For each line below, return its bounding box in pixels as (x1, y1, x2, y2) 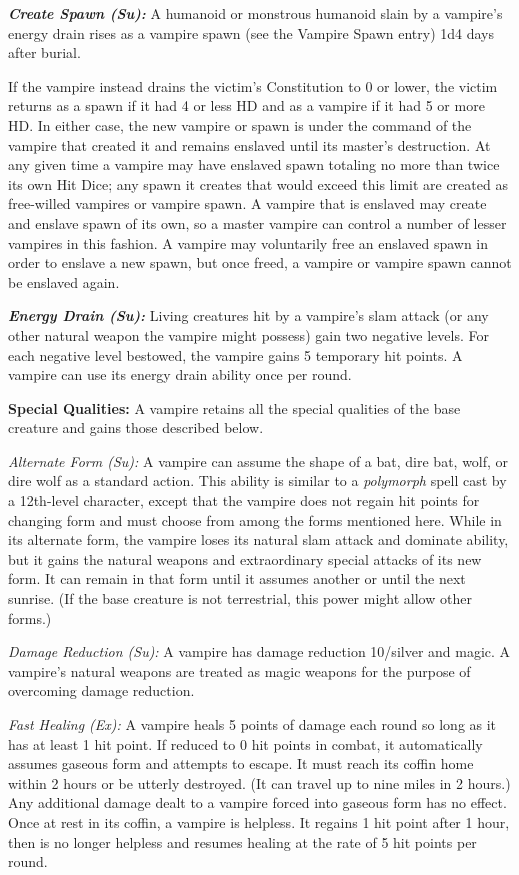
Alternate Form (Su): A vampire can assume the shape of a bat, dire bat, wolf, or (8, 450, 509, 471)
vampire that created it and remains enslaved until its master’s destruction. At (8, 134, 491, 155)
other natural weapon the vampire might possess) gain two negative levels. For (8, 324, 489, 345)
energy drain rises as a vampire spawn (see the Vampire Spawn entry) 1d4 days (8, 22, 494, 43)
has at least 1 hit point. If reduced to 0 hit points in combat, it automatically (8, 733, 483, 754)
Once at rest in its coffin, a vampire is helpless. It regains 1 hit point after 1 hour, (8, 811, 510, 832)
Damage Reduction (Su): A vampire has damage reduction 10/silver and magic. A (8, 641, 511, 662)
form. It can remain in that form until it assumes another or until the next (8, 568, 466, 589)
